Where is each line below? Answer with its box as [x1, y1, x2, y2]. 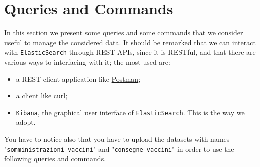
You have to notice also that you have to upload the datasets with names [4, 134, 230, 144]
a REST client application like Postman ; [16, 73, 141, 84]
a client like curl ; [16, 90, 68, 101]
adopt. [16, 117, 36, 127]
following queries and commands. [4, 153, 106, 164]
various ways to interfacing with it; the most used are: [4, 56, 170, 67]
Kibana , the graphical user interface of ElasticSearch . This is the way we [16, 107, 245, 117]
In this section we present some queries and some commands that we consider [4, 27, 243, 38]
